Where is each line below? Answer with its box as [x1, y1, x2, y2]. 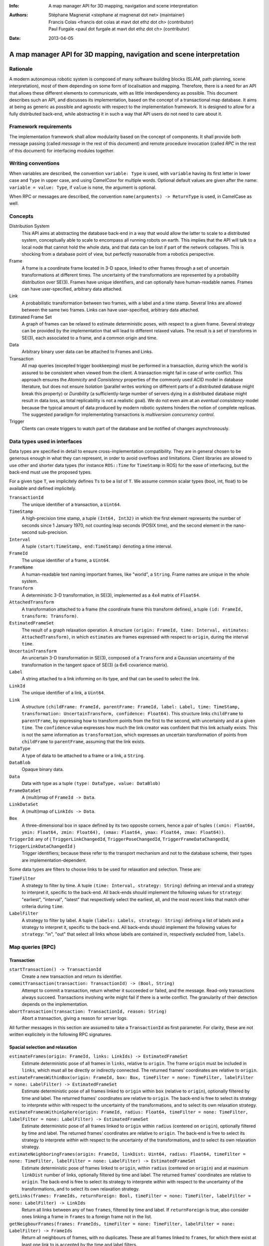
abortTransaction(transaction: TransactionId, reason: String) [9, 1008, 167, 1014]
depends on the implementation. [21, 1001, 88, 1007]
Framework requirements [9, 123, 72, 130]
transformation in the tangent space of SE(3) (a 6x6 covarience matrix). [21, 662, 169, 668]
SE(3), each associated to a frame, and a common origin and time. [21, 334, 158, 341]
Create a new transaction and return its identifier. [21, 973, 123, 979]
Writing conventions [9, 160, 60, 167]
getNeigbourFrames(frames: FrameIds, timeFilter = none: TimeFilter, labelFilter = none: [9, 1221, 235, 1227]
